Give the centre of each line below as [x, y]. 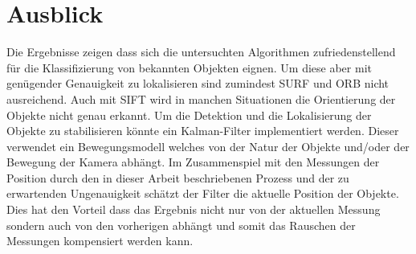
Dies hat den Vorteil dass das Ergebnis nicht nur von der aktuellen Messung [194, 209]
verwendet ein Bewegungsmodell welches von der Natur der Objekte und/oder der [208, 146]
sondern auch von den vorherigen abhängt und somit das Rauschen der [181, 225]
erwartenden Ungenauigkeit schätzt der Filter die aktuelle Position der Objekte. [203, 193]
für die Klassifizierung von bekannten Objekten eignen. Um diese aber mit [189, 67]
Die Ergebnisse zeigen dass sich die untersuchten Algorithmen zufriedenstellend [201, 52]
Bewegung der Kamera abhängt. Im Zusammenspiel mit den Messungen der [193, 162]
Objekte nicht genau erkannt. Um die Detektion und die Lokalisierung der [189, 115]
